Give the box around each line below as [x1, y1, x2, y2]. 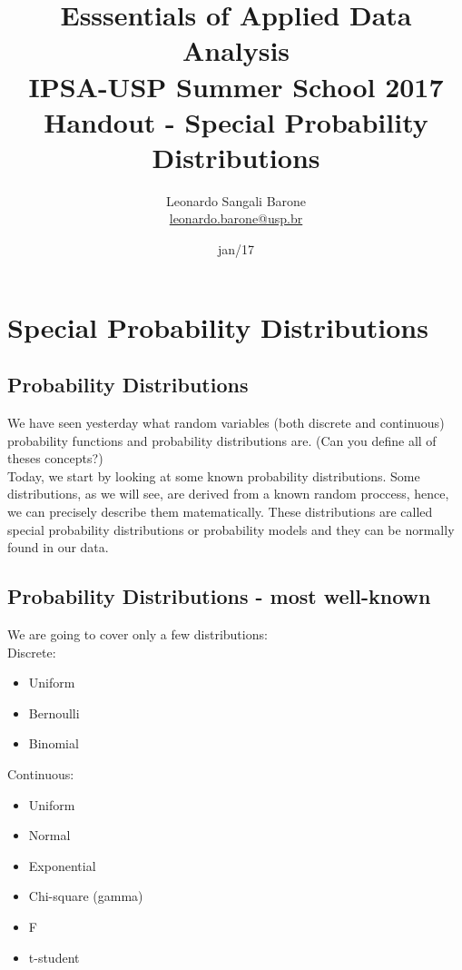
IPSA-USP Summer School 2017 [28, 67, 444, 104]
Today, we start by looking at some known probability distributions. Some [7, 466, 420, 485]
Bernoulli [28, 703, 80, 722]
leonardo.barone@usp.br [169, 209, 303, 228]
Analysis [182, 32, 290, 69]
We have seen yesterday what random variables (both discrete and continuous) [7, 413, 445, 432]
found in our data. [7, 538, 109, 557]
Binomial [28, 734, 79, 753]
